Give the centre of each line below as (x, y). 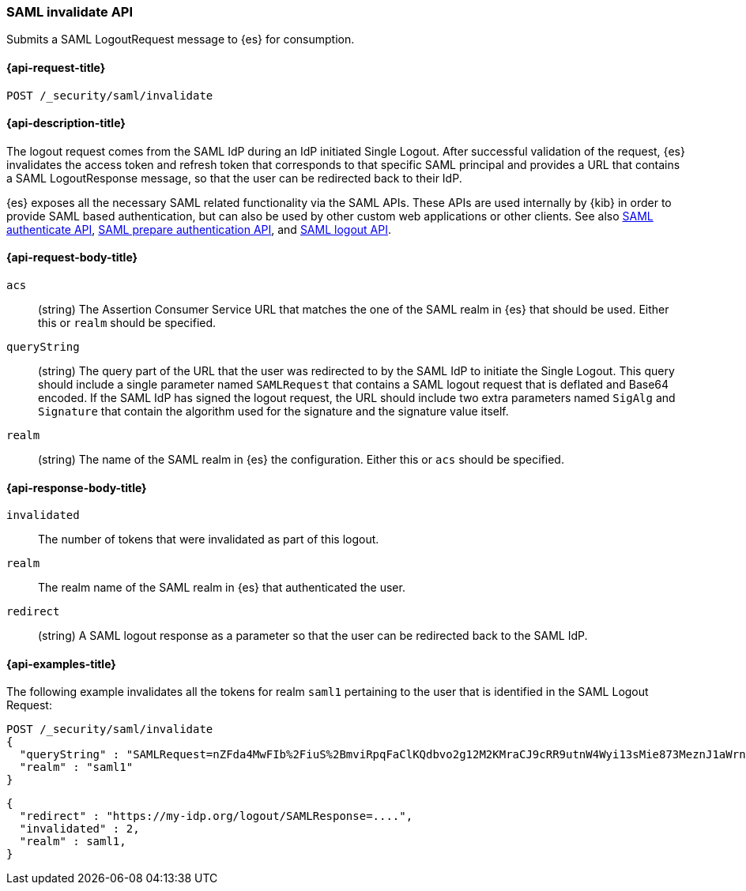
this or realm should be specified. (127, 323)
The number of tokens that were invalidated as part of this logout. (209, 539)
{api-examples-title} (61, 664)
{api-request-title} (56, 67)
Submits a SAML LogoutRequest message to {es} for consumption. (181, 39)
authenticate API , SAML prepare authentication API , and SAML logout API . (199, 229)
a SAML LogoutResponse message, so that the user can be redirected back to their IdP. (234, 178)
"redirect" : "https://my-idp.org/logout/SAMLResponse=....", (216, 816)
